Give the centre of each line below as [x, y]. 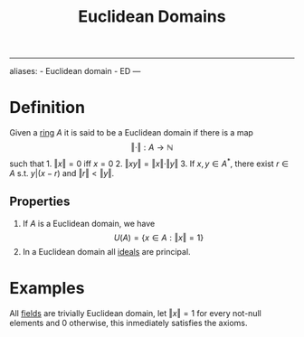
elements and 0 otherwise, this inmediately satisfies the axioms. [128, 323]
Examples [47, 288]
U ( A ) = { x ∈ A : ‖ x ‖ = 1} [159, 238]
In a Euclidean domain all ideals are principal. [107, 251]
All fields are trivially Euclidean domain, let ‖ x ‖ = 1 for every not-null [136, 313]
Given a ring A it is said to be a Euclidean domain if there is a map [131, 133]
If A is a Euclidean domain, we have [89, 223]
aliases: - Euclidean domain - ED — [75, 71]
